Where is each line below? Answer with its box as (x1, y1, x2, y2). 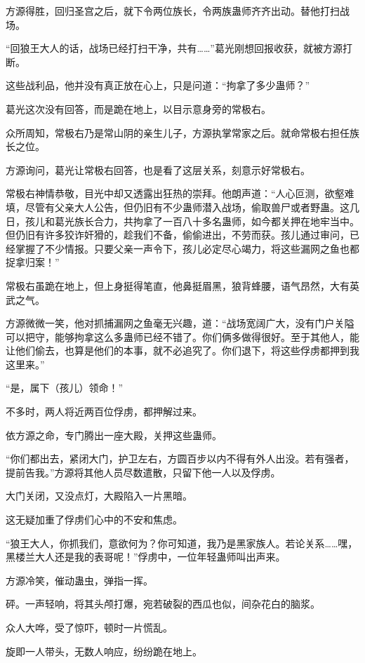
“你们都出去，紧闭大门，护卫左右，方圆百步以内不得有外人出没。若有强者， (6, 451, 354, 466)
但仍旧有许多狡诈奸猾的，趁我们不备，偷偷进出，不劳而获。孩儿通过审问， (6, 227, 350, 242)
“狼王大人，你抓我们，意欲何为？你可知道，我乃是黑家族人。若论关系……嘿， (6, 535, 358, 550)
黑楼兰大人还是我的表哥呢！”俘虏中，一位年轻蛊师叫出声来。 (6, 549, 286, 564)
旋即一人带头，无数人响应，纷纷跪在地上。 (6, 643, 202, 658)
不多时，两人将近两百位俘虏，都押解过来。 (6, 404, 202, 419)
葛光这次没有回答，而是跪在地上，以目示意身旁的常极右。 (6, 101, 271, 116)
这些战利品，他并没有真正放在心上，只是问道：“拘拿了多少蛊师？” (6, 78, 310, 93)
